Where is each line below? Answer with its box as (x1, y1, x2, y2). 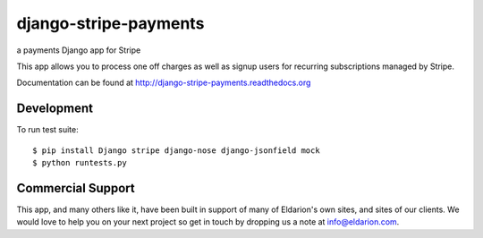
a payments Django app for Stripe (16, 45, 141, 55)
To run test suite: (16, 124, 80, 135)
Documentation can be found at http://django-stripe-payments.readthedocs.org (16, 77, 311, 89)
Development (16, 101, 94, 116)
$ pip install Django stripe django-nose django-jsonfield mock (32, 145, 321, 156)
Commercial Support (16, 180, 136, 196)
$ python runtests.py (32, 157, 127, 168)
